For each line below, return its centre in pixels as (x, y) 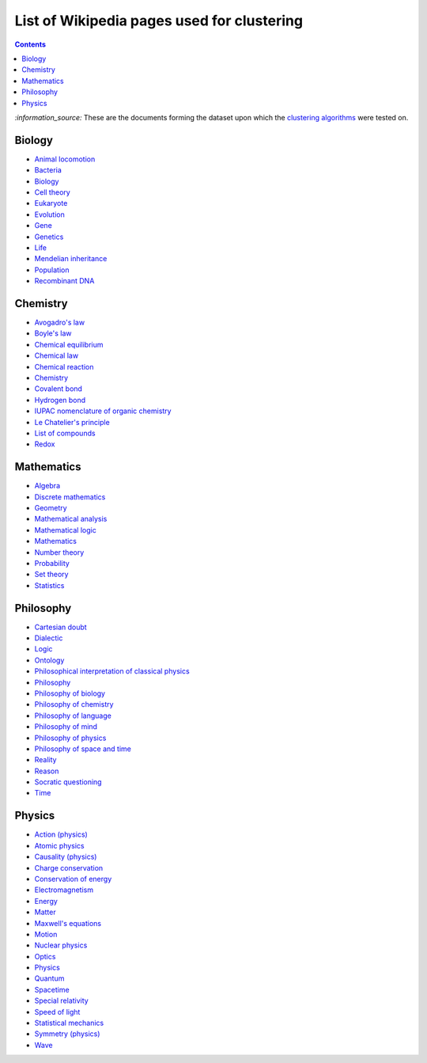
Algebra (47, 486)
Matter (45, 912)
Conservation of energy (73, 879)
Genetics (49, 237)
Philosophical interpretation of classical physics (112, 671)
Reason (47, 771)
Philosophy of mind (66, 727)
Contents (30, 44)
